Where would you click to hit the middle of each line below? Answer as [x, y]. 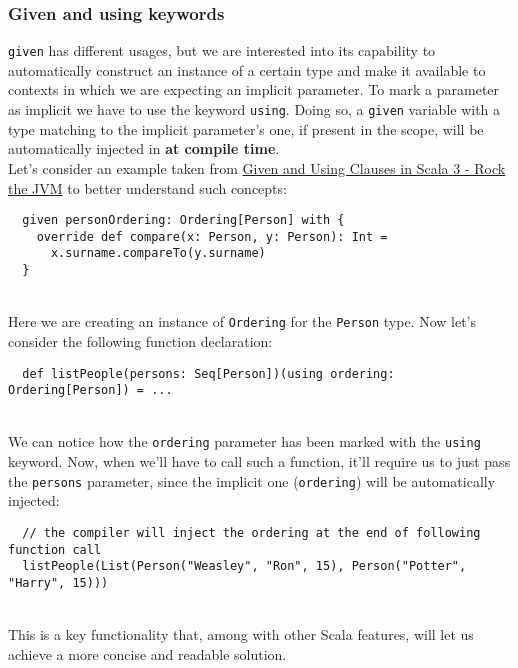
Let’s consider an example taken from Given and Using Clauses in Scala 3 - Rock [257, 167]
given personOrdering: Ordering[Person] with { [183, 220]
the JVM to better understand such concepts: [147, 187]
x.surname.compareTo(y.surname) [158, 253]
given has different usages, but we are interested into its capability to [222, 50]
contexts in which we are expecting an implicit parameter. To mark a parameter [254, 89]
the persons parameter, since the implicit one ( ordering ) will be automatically [252, 480]
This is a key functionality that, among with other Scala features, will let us [241, 634]
